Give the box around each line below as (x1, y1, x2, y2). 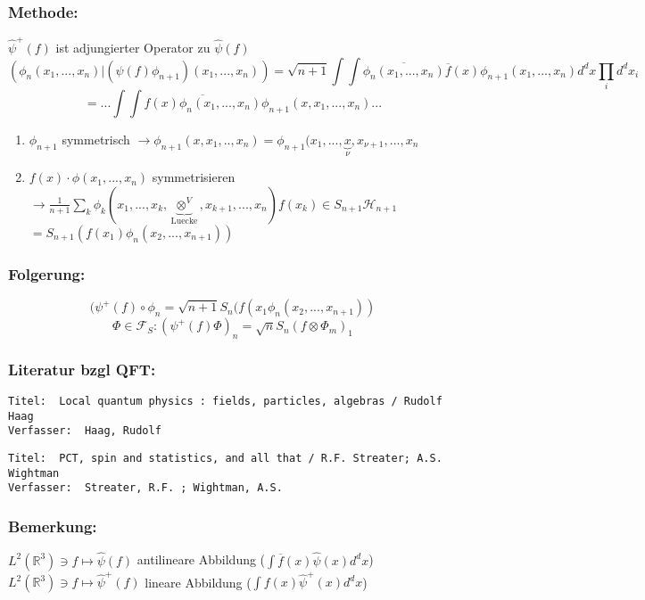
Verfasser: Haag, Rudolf (8, 424, 161, 438)
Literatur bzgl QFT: (8, 358, 156, 380)
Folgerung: (8, 262, 86, 284)
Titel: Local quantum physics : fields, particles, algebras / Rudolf (8, 395, 442, 408)
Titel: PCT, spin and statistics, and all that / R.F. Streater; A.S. (8, 452, 442, 465)
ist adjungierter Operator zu (55, 37, 211, 56)
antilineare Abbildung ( (136, 550, 266, 569)
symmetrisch (62, 129, 130, 148)
